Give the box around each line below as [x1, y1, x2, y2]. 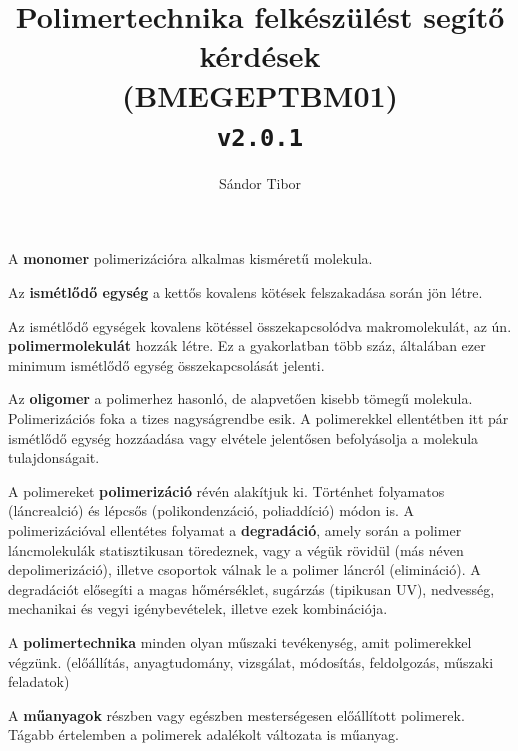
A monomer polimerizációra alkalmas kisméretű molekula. [8, 248, 373, 269]
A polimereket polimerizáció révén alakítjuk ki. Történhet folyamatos [8, 480, 445, 501]
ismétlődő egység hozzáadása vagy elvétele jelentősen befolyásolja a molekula [8, 427, 479, 448]
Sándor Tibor [218, 172, 302, 193]
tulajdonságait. [8, 447, 100, 468]
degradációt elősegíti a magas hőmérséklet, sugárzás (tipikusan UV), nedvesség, [8, 578, 495, 599]
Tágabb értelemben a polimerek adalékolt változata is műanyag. [8, 724, 399, 745]
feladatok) [8, 671, 70, 692]
